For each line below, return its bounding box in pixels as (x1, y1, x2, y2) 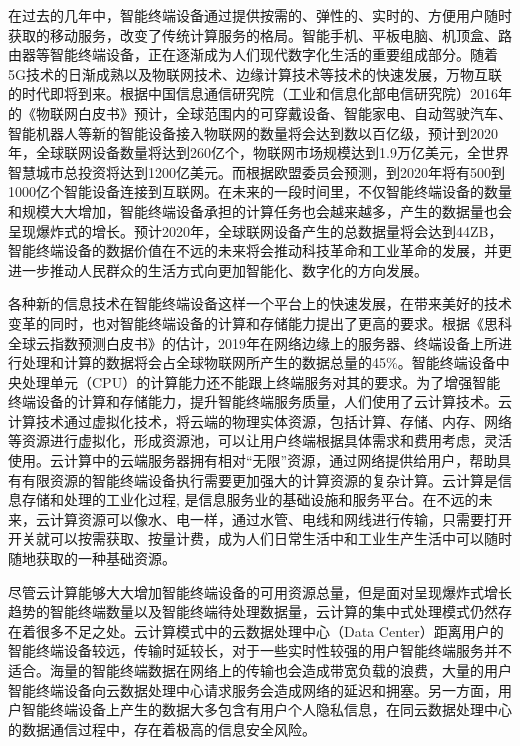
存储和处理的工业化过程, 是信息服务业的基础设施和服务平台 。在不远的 (21, 489, 479, 510)
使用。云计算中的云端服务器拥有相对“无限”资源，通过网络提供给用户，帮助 (8, 450, 498, 471)
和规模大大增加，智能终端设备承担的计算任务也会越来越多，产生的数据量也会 (8, 200, 512, 221)
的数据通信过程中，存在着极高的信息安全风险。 (8, 718, 316, 739)
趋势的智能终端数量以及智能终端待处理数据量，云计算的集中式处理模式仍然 (8, 601, 498, 622)
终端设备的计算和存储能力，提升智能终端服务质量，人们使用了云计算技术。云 (8, 391, 512, 412)
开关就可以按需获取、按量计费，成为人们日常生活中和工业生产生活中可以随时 (8, 528, 512, 549)
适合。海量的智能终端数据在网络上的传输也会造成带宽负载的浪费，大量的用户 (8, 660, 512, 680)
